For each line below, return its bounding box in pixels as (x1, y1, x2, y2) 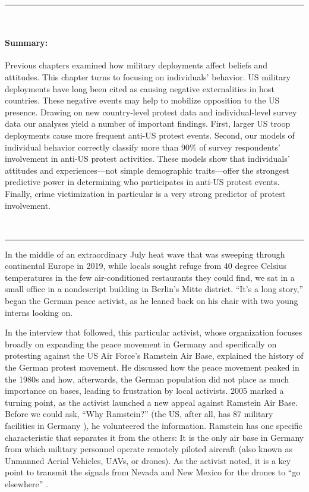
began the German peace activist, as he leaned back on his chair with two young (5, 294, 298, 307)
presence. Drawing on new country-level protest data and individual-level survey (5, 105, 297, 118)
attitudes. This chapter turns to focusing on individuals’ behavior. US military (5, 70, 291, 83)
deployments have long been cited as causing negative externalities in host (5, 82, 275, 95)
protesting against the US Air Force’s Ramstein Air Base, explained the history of (5, 349, 304, 362)
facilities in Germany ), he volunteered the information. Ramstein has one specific (5, 419, 302, 432)
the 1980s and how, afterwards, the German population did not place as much (5, 372, 289, 385)
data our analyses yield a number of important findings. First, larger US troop (5, 117, 291, 130)
